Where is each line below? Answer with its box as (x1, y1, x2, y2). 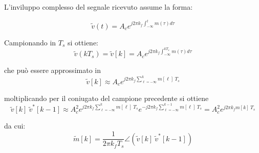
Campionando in (4, 37, 56, 47)
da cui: (4, 120, 26, 131)
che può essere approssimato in (4, 65, 101, 75)
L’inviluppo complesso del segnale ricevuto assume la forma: (4, 2, 193, 12)
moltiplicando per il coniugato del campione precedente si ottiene (4, 92, 209, 103)
